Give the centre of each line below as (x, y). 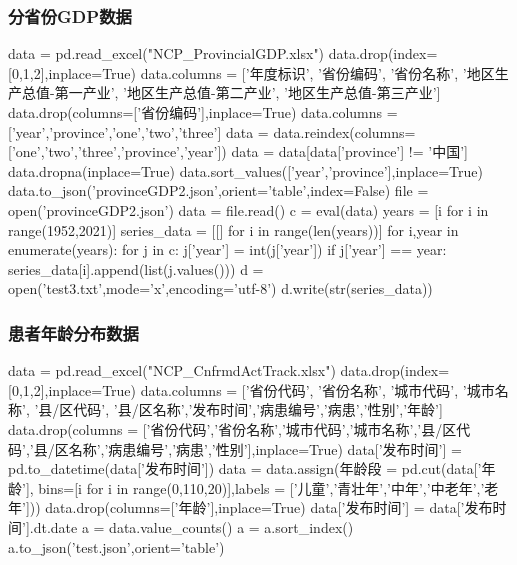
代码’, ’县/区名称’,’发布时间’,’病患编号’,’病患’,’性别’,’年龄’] (258, 409)
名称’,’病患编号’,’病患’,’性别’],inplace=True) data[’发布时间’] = (265, 448)
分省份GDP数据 (70, 15)
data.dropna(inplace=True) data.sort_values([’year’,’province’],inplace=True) (245, 170)
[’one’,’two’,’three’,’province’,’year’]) (117, 151)
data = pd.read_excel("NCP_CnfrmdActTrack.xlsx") (172, 370)
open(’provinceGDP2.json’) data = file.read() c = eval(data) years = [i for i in (248, 209)
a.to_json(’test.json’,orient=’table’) (116, 546)
